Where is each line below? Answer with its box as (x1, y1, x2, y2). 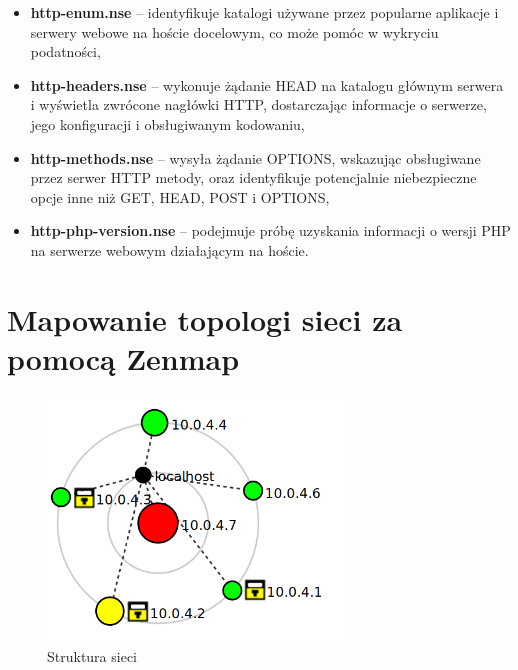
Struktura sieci (47, 645, 138, 666)
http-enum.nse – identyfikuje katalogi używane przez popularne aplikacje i (30, 2, 499, 22)
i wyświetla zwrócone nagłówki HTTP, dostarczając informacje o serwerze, (30, 94, 487, 115)
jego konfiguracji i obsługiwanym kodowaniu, (30, 113, 305, 134)
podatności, (30, 41, 101, 62)
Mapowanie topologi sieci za (7, 298, 403, 339)
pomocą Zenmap (7, 337, 240, 378)
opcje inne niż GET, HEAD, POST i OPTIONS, (30, 186, 330, 207)
